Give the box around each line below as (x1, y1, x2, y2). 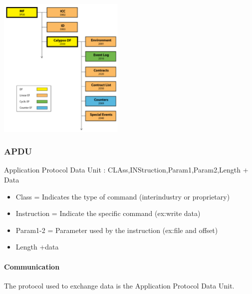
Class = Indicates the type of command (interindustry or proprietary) (15, 191, 230, 201)
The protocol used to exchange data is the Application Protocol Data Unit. (4, 280, 235, 290)
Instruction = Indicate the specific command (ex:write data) (15, 208, 201, 218)
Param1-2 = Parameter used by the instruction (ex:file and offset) (15, 224, 218, 235)
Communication (4, 261, 60, 271)
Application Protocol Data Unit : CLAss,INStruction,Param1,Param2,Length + (4, 164, 249, 175)
